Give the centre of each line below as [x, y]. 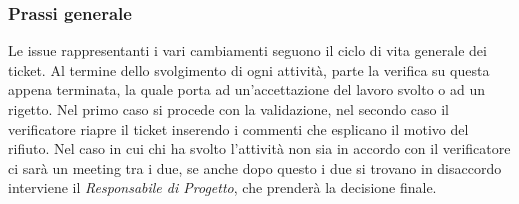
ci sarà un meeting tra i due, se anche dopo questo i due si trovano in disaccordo [255, 167]
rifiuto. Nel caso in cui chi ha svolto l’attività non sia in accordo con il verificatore [259, 148]
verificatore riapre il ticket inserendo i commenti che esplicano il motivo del [238, 128]
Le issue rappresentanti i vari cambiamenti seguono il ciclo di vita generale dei [247, 50]
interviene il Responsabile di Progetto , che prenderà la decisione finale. [222, 187]
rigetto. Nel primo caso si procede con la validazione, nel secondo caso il [228, 109]
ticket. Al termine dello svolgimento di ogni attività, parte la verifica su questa [249, 69]
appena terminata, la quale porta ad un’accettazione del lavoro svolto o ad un [246, 89]
